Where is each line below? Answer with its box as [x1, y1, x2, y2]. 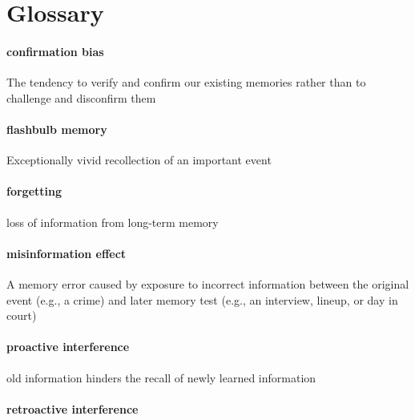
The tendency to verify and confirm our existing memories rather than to [6, 74, 366, 91]
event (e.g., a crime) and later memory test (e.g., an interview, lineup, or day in [6, 291, 398, 308]
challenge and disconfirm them [6, 89, 156, 106]
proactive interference [6, 338, 130, 355]
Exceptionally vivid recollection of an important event [6, 151, 272, 168]
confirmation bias [6, 42, 104, 59]
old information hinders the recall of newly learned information [6, 369, 316, 386]
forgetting [6, 183, 62, 200]
